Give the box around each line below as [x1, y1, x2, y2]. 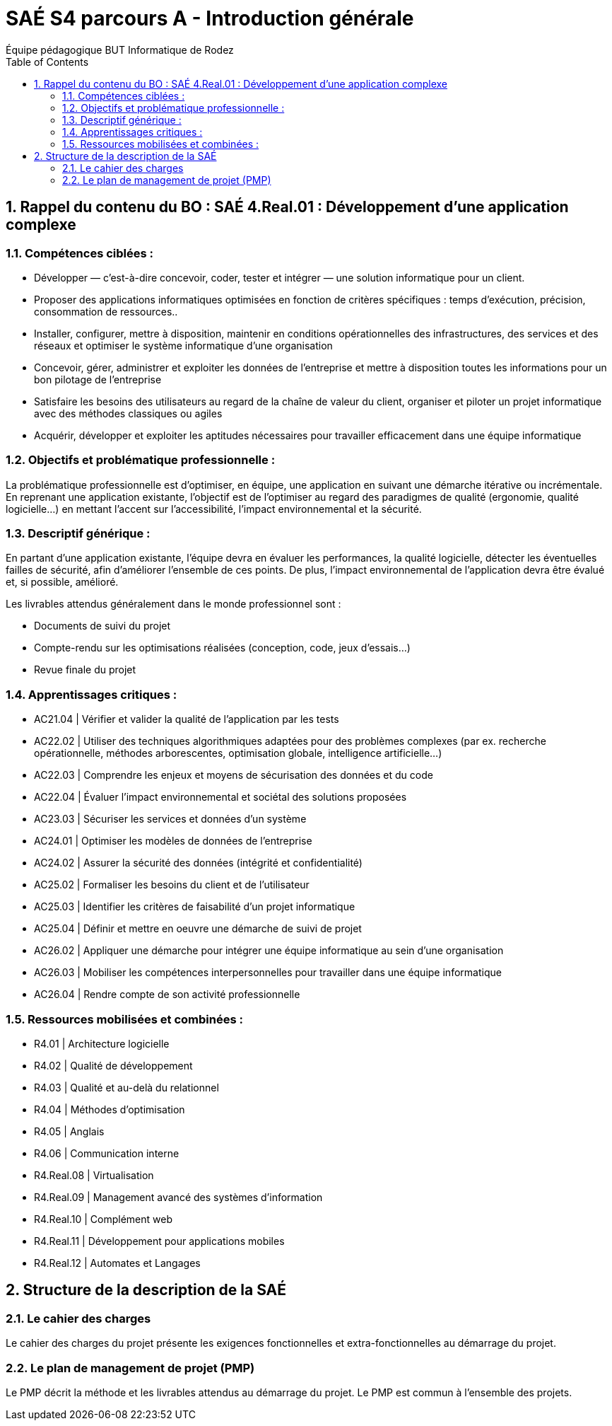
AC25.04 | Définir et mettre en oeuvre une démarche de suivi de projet [34, 922, 362, 935]
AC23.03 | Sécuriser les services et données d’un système [34, 813, 307, 825]
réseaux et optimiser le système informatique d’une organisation [34, 339, 333, 352]
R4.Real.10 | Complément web [34, 1212, 173, 1225]
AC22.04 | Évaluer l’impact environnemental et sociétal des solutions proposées [34, 791, 407, 804]
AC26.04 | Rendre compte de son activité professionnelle [34, 988, 300, 1001]
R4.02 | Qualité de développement [34, 1059, 193, 1072]
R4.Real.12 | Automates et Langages [34, 1256, 201, 1269]
